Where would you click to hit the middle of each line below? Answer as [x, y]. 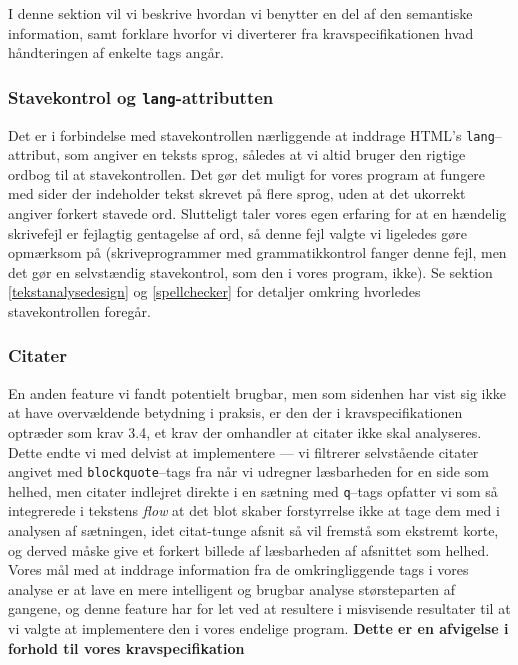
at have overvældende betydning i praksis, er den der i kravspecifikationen [235, 412]
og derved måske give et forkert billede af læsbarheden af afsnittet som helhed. [249, 549]
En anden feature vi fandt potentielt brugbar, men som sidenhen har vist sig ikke [257, 392]
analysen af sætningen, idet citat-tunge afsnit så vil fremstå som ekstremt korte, [253, 530]
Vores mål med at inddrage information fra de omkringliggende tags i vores [238, 569]
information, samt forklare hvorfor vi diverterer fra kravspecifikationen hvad [241, 32]
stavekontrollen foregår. [79, 310]
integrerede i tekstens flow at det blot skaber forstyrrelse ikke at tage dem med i [254, 510]
